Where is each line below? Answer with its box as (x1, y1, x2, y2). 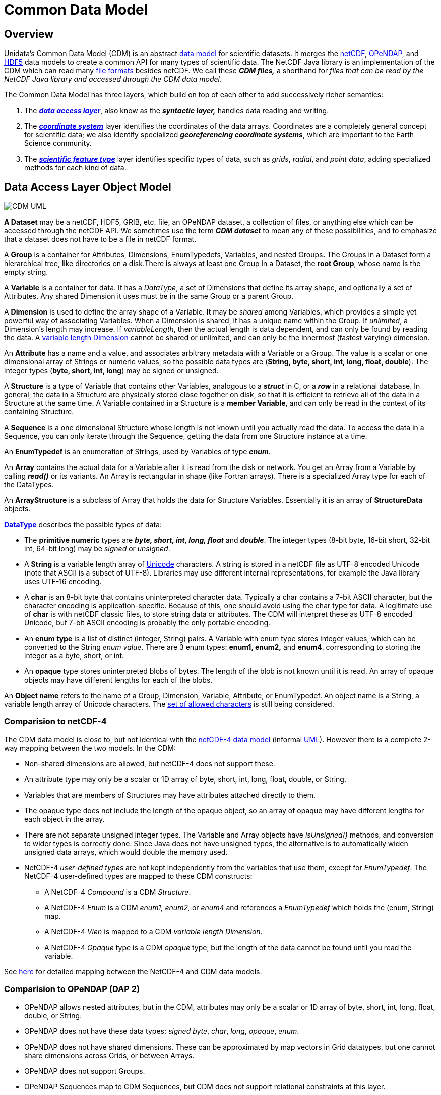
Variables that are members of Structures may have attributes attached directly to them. (24, 790, 316, 799)
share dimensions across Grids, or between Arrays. (24, 1051, 195, 1060)
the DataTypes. (4, 480, 54, 489)
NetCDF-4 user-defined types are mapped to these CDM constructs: (24, 871, 253, 880)
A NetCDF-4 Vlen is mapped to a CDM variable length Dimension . (44, 927, 263, 936)
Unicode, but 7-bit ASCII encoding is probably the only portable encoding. (24, 618, 271, 628)
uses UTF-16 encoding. (24, 577, 102, 586)
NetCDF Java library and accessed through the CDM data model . (4, 75, 222, 84)
